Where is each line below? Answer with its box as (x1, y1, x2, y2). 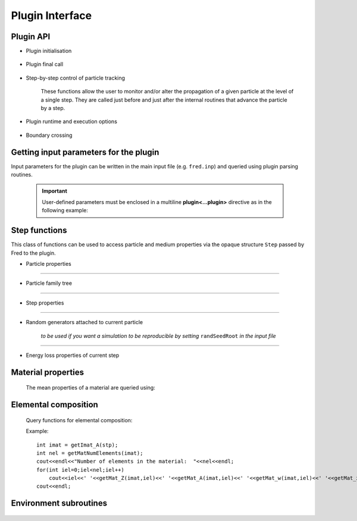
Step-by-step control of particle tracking (26, 74, 125, 81)
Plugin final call (26, 61, 64, 68)
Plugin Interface (11, 9, 92, 22)
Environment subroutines (11, 498, 107, 509)
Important (42, 187, 68, 194)
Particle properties (26, 260, 71, 267)
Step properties (26, 299, 64, 306)
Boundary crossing (26, 131, 73, 139)
